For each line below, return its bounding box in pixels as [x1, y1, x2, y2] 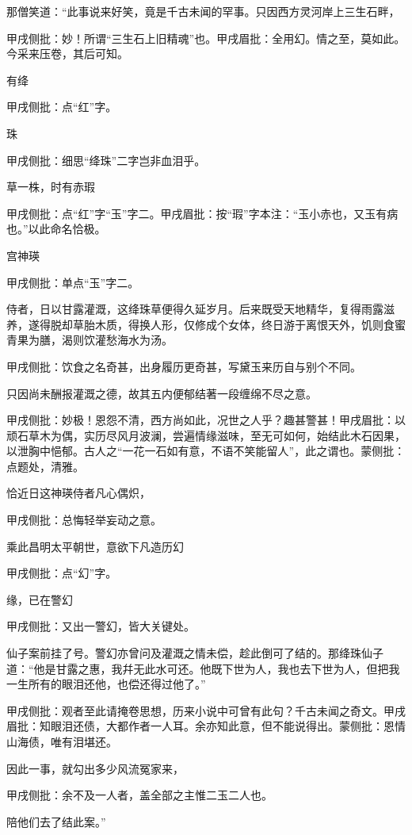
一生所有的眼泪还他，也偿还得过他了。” [6, 676, 206, 692]
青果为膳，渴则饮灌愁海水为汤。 [6, 331, 173, 348]
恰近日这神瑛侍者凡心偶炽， [6, 485, 151, 501]
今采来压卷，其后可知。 [6, 45, 128, 62]
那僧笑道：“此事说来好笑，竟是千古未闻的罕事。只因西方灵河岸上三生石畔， [6, 3, 400, 19]
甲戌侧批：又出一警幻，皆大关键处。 [6, 618, 195, 634]
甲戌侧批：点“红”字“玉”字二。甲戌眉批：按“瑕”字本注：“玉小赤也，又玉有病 [6, 205, 399, 221]
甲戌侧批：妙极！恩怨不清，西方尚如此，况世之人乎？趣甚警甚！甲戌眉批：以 [6, 412, 406, 428]
